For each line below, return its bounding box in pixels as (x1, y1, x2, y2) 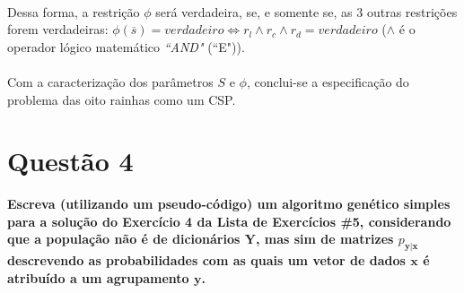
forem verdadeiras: (7, 20, 109, 39)
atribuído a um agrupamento (7, 268, 189, 287)
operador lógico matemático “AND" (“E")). (7, 37, 245, 56)
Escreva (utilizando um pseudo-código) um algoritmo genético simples (7, 194, 451, 213)
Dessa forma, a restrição (7, 2, 140, 21)
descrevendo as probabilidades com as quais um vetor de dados (7, 251, 406, 270)
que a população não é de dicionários (7, 229, 241, 248)
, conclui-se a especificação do (246, 72, 409, 90)
